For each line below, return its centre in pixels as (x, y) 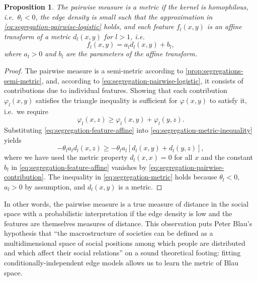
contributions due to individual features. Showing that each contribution (116, 90)
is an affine (224, 26)
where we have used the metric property (66, 157)
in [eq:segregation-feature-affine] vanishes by (79, 167)
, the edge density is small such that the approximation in (124, 16)
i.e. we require (26, 111)
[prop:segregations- (214, 70)
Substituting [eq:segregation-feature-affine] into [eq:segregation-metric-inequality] (128, 129)
